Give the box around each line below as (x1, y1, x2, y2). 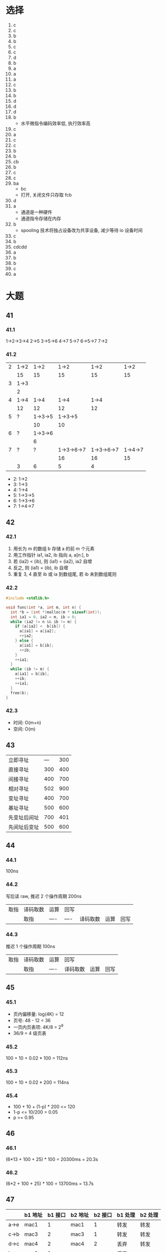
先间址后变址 (8, 823, 40, 831)
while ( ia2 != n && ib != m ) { (10, 619, 77, 624)
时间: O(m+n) (13, 719, 41, 725)
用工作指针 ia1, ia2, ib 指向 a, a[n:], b (13, 552, 89, 558)
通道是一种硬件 (20, 209, 52, 215)
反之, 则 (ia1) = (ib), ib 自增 (13, 564, 68, 571)
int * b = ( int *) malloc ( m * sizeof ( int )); (10, 609, 102, 615)
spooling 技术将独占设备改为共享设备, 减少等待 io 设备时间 (20, 227, 143, 233)
